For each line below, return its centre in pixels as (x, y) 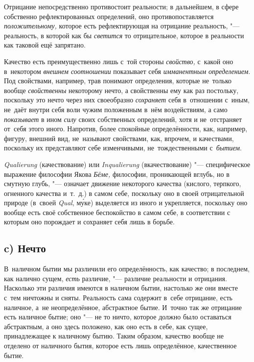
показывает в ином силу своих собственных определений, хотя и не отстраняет (123, 119)
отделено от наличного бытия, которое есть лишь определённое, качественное (120, 346)
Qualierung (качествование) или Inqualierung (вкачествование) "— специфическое (127, 164)
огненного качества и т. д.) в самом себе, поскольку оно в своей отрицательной (124, 193)
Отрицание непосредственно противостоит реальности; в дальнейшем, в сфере (121, 6)
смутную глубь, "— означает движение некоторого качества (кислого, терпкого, (123, 183)
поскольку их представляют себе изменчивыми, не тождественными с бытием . (123, 148)
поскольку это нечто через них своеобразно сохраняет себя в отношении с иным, (127, 100)
